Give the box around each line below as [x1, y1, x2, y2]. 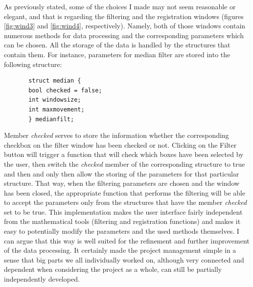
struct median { [28, 77, 81, 85]
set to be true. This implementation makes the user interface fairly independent [4, 206, 243, 217]
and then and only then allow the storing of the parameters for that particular [4, 168, 239, 178]
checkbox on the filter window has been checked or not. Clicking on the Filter [4, 139, 237, 150]
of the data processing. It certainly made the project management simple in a [4, 245, 236, 255]
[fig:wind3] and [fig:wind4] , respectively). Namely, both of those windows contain [4, 21, 246, 31]
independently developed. [4, 274, 80, 284]
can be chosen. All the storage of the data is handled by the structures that [4, 40, 230, 50]
